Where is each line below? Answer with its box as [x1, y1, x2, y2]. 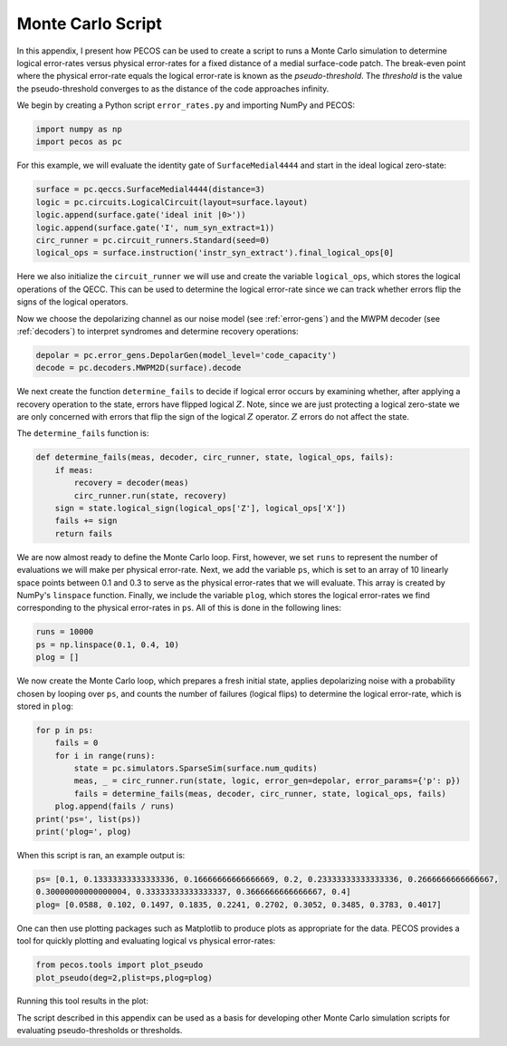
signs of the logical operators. [16, 296, 129, 307]
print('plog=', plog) [35, 827, 132, 837]
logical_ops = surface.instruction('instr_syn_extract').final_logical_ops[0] [35, 247, 394, 258]
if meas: [54, 465, 94, 475]
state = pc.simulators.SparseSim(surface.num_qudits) [73, 763, 318, 774]
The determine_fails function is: [16, 428, 149, 439]
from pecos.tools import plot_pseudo [35, 960, 204, 970]
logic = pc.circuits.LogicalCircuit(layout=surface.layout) [35, 197, 309, 208]
